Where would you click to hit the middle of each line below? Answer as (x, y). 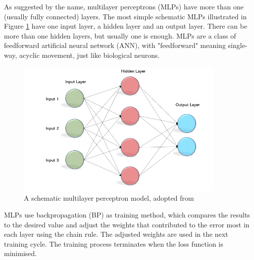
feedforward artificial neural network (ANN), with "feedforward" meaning (115, 45)
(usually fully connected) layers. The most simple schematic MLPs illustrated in (126, 16)
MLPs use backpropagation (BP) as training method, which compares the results (127, 215)
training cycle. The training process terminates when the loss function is (114, 243)
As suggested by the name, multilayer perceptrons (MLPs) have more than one (124, 6)
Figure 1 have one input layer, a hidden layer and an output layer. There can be (126, 26)
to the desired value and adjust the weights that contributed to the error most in (127, 224)
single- (238, 45)
